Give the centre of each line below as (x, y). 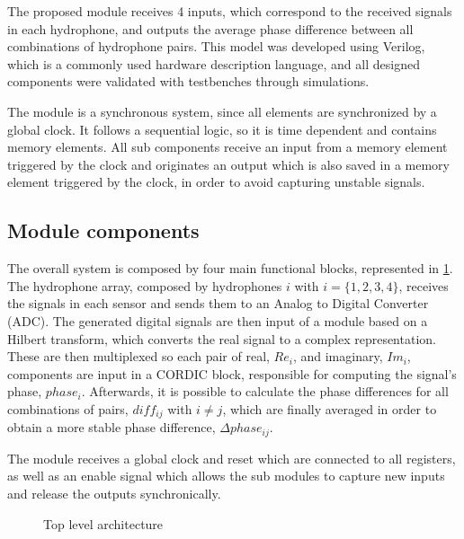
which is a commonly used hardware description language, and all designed (214, 63)
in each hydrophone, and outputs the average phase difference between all (210, 28)
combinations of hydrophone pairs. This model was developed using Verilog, (216, 46)
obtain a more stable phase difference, (112, 427)
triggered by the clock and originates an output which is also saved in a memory (228, 164)
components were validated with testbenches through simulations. (188, 81)
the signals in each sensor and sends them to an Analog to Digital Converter (218, 303)
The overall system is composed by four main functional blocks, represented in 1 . (230, 268)
